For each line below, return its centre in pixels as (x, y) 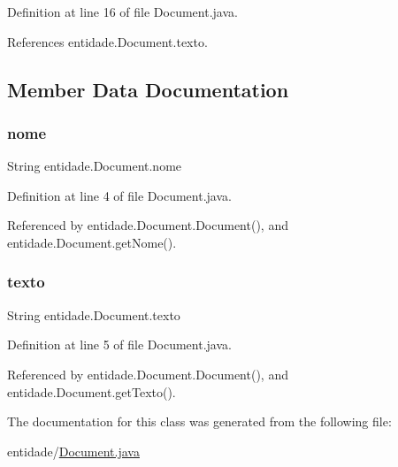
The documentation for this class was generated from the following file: (199, 421)
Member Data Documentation (148, 89)
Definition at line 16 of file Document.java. (122, 11)
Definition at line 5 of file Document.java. (119, 345)
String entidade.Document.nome (95, 166)
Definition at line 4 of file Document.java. (119, 195)
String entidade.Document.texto (94, 314)
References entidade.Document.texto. (107, 41)
